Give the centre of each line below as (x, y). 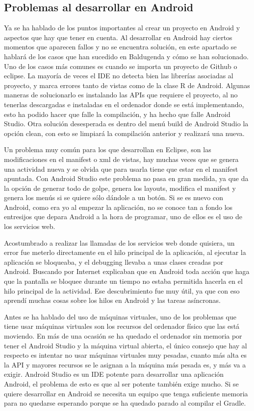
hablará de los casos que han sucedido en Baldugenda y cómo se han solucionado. (126, 56)
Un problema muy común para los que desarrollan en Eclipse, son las (108, 149)
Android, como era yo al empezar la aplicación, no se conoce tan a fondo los (118, 207)
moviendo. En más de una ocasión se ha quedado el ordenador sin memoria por (123, 336)
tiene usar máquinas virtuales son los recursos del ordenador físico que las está (122, 326)
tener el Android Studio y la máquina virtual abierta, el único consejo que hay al (126, 345)
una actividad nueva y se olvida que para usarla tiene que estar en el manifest (121, 169)
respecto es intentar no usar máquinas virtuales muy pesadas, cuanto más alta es (126, 355)
